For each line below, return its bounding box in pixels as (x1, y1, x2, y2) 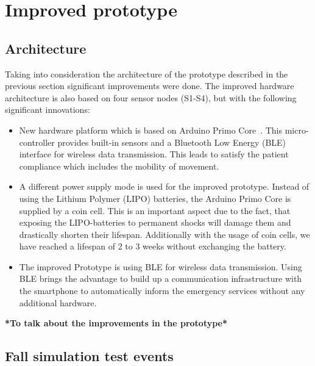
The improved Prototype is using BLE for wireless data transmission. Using (19, 260, 302, 273)
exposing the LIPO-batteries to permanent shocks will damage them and (19, 216, 291, 229)
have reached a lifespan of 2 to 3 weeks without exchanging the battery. (19, 240, 286, 253)
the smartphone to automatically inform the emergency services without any (19, 284, 305, 297)
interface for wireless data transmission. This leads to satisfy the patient (19, 148, 289, 160)
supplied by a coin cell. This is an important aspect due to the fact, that (19, 204, 291, 217)
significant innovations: (5, 103, 90, 116)
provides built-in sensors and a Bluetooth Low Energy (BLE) (57, 135, 286, 148)
